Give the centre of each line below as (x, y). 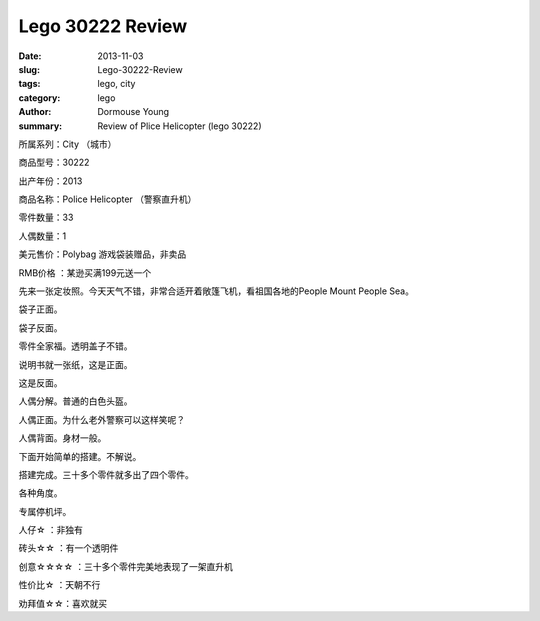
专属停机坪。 (45, 511)
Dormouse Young (133, 112)
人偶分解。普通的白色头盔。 (75, 401)
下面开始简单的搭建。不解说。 (80, 456)
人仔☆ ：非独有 (51, 530)
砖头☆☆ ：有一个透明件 (68, 548)
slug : (29, 69)
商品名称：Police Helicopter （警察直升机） (107, 199)
